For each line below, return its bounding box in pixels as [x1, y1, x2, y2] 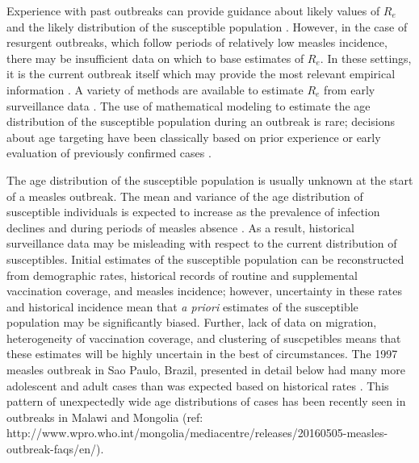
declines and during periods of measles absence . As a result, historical [6, 219, 354, 236]
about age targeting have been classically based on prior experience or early [6, 128, 381, 145]
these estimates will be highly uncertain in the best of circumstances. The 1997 [6, 345, 398, 362]
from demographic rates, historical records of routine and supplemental [6, 266, 358, 283]
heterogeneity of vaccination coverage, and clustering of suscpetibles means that [6, 329, 401, 346]
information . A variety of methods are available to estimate [6, 81, 304, 98]
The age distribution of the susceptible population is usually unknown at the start [6, 171, 413, 188]
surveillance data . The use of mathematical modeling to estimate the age [6, 97, 371, 114]
